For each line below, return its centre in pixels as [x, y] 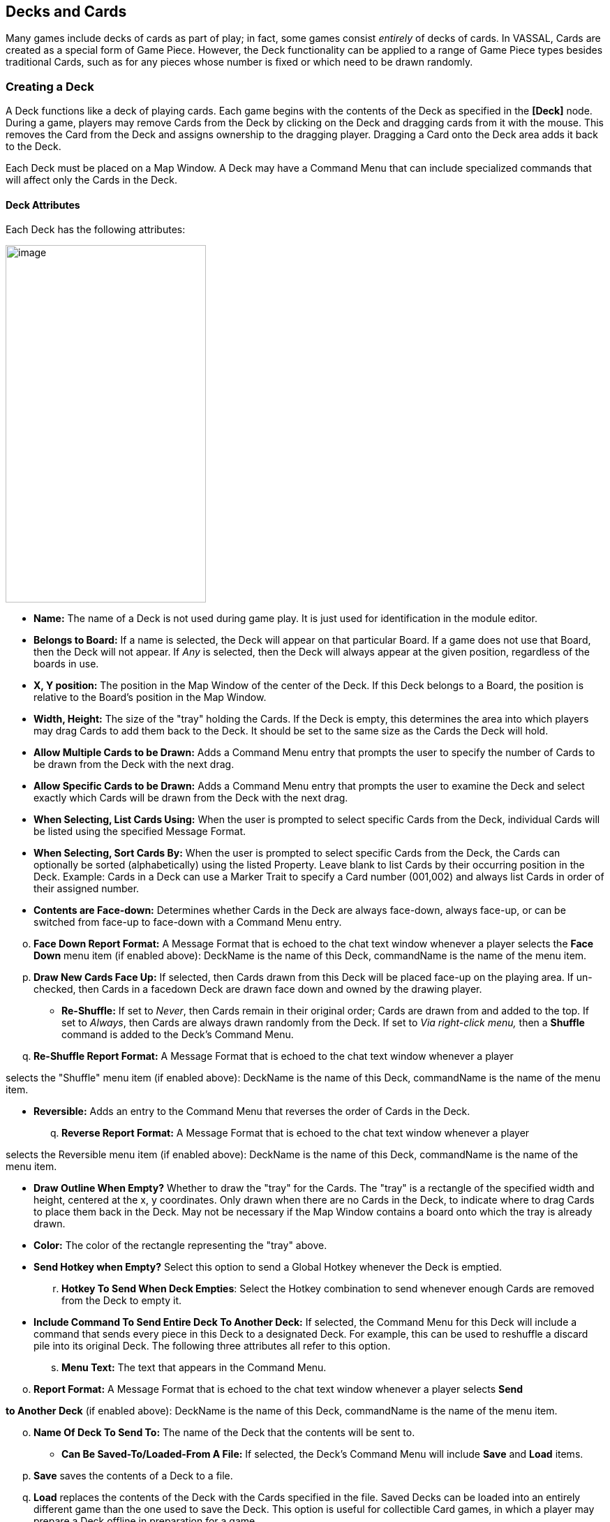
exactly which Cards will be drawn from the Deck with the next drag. [191, 798]
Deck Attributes [43, 205]
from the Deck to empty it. [122, 1301]
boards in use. [66, 664]
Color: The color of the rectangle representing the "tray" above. [180, 1246]
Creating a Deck [50, 86]
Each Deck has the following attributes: [96, 230]
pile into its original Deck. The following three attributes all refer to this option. [212, 1346]
